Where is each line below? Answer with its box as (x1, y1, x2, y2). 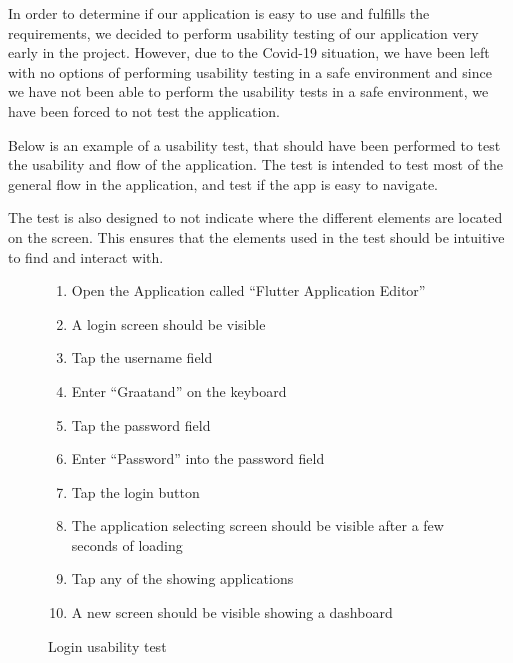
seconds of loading (71, 534, 183, 555)
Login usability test (48, 635, 167, 656)
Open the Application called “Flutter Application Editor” (71, 280, 426, 301)
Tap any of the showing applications (71, 568, 294, 589)
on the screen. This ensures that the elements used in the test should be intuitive (8, 226, 505, 247)
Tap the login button (71, 481, 200, 502)
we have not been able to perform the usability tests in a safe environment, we (8, 81, 489, 102)
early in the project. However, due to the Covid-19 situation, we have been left (8, 42, 490, 63)
